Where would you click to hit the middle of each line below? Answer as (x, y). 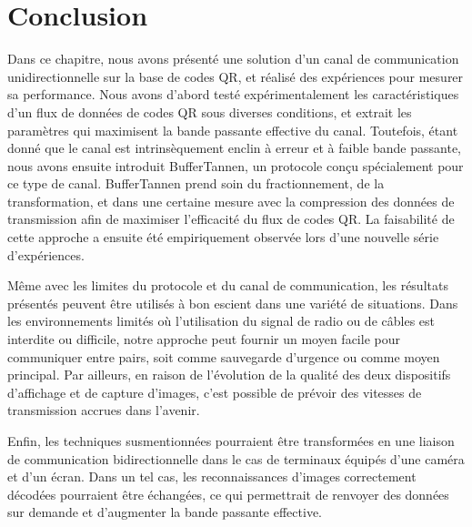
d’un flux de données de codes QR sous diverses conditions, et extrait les (210, 111)
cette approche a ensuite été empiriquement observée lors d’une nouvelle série (223, 237)
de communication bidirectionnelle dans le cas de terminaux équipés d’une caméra (236, 458)
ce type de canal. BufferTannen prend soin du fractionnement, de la (196, 183)
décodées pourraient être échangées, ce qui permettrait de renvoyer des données (228, 494)
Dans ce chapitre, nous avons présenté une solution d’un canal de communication (233, 59)
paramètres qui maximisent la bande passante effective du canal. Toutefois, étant (233, 130)
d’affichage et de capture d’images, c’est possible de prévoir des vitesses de (215, 392)
